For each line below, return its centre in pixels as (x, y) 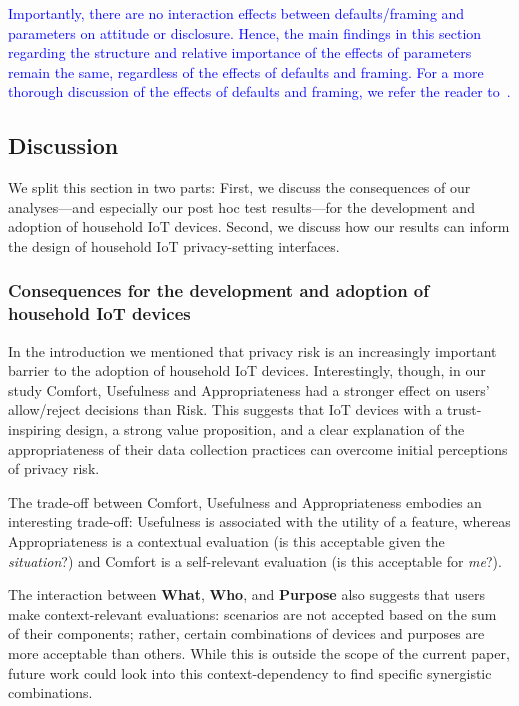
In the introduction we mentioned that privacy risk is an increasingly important (252, 350)
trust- (464, 409)
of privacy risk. (54, 468)
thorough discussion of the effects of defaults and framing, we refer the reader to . (259, 91)
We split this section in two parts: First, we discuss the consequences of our (239, 187)
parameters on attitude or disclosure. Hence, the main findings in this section (245, 32)
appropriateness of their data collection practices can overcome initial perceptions (258, 448)
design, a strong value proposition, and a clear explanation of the (265, 429)
